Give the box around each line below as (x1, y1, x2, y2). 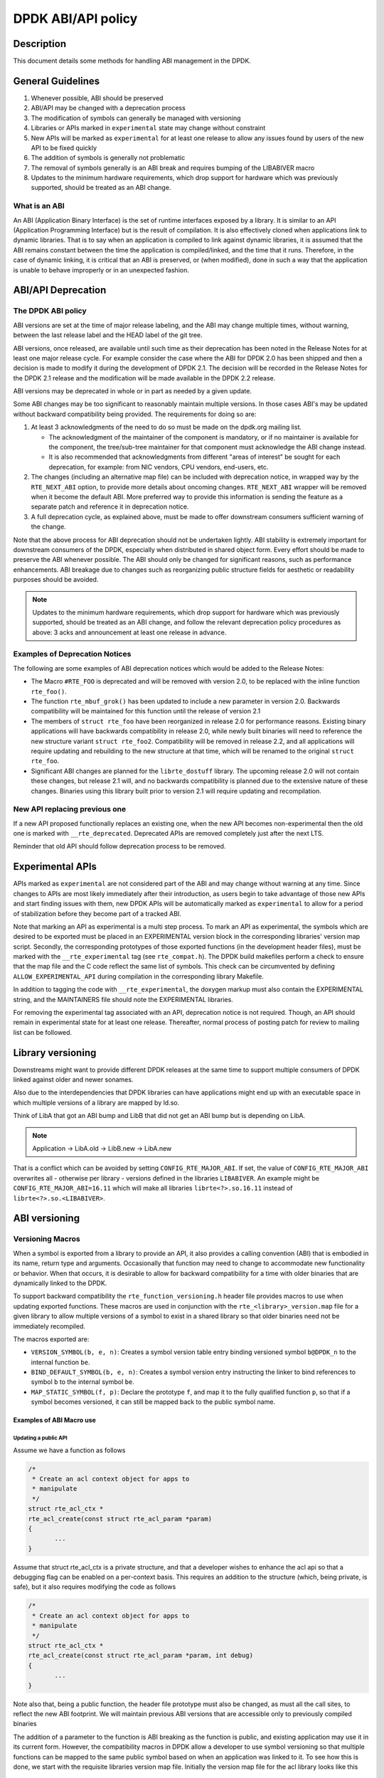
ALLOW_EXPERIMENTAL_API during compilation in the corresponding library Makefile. (13, 971, 265, 981)
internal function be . (31, 1358, 90, 1366)
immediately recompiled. (13, 1321, 85, 1330)
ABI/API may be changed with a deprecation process (31, 104, 186, 112)
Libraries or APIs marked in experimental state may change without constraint (31, 124, 266, 132)
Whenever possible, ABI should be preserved (31, 93, 164, 102)
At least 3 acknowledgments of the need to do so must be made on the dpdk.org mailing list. (31, 423, 302, 432)
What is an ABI (13, 201, 65, 211)
